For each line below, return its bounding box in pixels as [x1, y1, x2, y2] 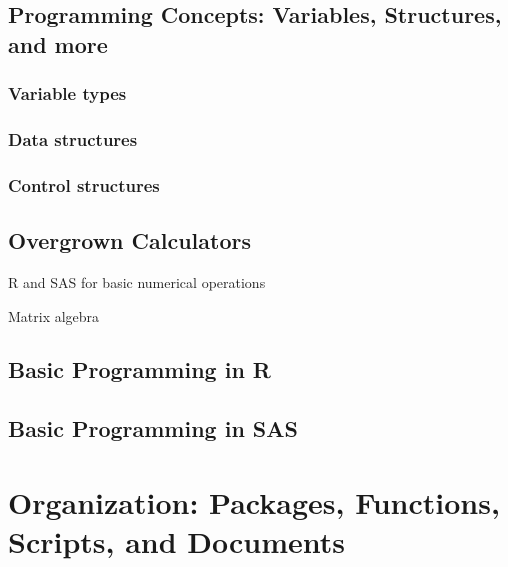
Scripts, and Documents [8, 521, 346, 562]
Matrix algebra [8, 305, 100, 326]
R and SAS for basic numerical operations [8, 271, 266, 292]
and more [8, 28, 108, 59]
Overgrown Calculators [8, 225, 252, 256]
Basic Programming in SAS [8, 413, 298, 444]
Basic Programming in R [8, 354, 271, 385]
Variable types [8, 81, 127, 106]
